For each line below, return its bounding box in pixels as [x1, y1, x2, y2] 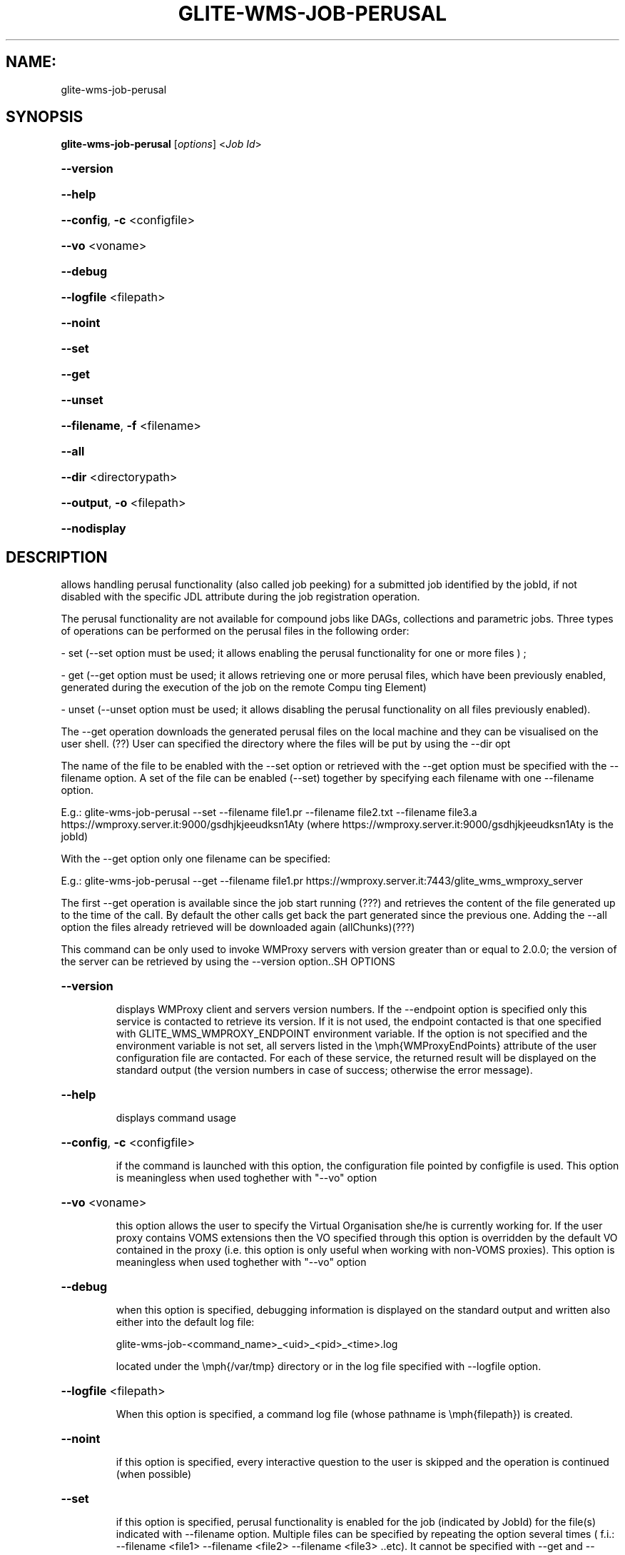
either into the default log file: [116, 1316, 255, 1329]
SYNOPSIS [6, 108, 83, 126]
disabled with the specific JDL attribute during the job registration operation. [61, 590, 420, 603]
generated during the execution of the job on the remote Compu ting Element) [61, 681, 427, 694]
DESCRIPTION [6, 548, 108, 566]
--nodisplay [61, 521, 126, 536]
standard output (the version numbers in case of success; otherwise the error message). [116, 1064, 533, 1077]
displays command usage [116, 1112, 236, 1124]
